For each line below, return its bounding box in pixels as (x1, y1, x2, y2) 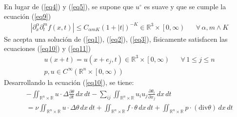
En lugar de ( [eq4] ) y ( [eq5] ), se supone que (4, 1, 134, 11)
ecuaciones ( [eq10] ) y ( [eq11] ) (4, 43, 91, 53)
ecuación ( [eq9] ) (4, 11, 51, 21)
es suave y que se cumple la (144, 1, 226, 11)
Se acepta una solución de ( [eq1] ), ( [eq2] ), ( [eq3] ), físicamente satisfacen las (4, 33, 228, 44)
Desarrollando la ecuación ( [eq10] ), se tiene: (4, 77, 134, 87)
